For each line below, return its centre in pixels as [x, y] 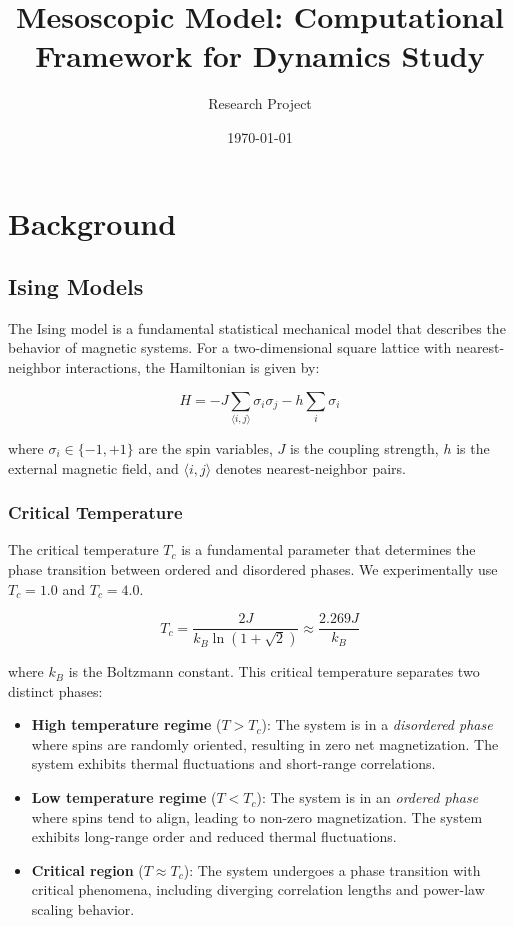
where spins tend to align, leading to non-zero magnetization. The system [257, 816]
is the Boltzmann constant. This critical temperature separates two [274, 671]
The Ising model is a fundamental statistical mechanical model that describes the [257, 327]
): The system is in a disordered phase [377, 724]
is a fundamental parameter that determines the [328, 549]
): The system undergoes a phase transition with [332, 869]
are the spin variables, [205, 448]
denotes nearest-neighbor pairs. [310, 467]
